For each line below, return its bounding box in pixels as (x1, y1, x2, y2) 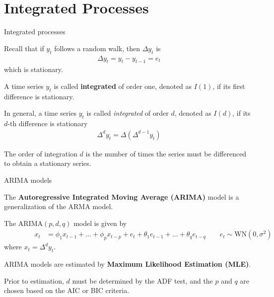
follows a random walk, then (54, 43, 140, 53)
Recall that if (4, 43, 44, 53)
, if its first (212, 80, 245, 91)
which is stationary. (4, 64, 63, 74)
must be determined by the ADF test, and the (72, 275, 213, 286)
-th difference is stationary (7, 118, 88, 129)
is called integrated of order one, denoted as (54, 80, 192, 91)
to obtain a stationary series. (4, 158, 91, 168)
